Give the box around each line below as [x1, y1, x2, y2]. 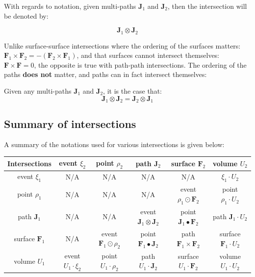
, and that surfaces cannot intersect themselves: [76, 50, 220, 60]
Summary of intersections [4, 116, 136, 131]
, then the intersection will [167, 1, 247, 11]
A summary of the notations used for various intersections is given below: [4, 139, 225, 150]
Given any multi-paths [4, 86, 72, 96]
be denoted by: [4, 10, 49, 21]
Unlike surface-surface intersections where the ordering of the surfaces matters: [4, 40, 241, 50]
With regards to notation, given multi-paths [4, 1, 136, 11]
